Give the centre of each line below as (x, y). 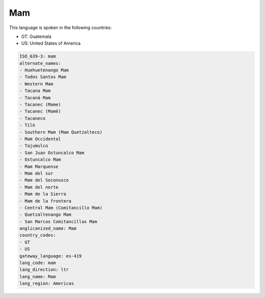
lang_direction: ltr (44, 270)
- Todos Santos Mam (43, 77)
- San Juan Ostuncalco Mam (52, 153)
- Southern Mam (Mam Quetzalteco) (61, 132)
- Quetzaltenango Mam (45, 215)
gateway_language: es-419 (51, 256)
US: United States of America (51, 43)
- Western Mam (36, 84)
